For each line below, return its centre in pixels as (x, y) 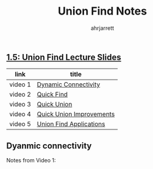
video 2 (20, 94)
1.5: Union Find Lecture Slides (64, 57)
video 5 (20, 124)
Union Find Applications (71, 124)
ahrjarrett (102, 28)
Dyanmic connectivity (49, 146)
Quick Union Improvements (76, 114)
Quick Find (52, 94)
